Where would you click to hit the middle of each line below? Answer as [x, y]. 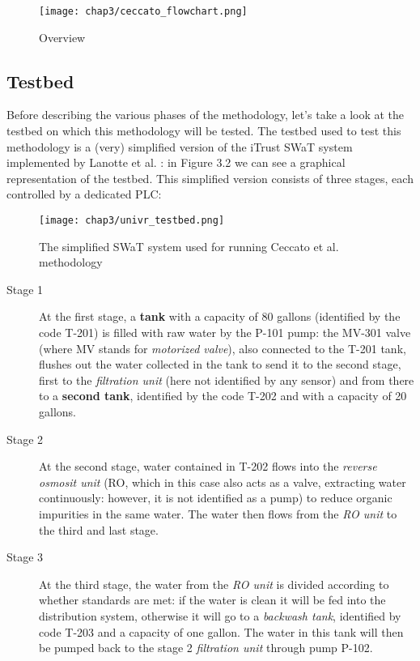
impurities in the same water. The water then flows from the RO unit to [218, 513]
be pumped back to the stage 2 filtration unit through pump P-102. [206, 648]
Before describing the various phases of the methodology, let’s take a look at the [206, 115]
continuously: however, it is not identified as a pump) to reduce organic [216, 498]
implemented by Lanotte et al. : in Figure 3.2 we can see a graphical [176, 162]
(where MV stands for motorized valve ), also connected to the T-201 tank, [223, 348]
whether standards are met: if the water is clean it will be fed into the [212, 600]
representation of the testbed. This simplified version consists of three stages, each [210, 178]
